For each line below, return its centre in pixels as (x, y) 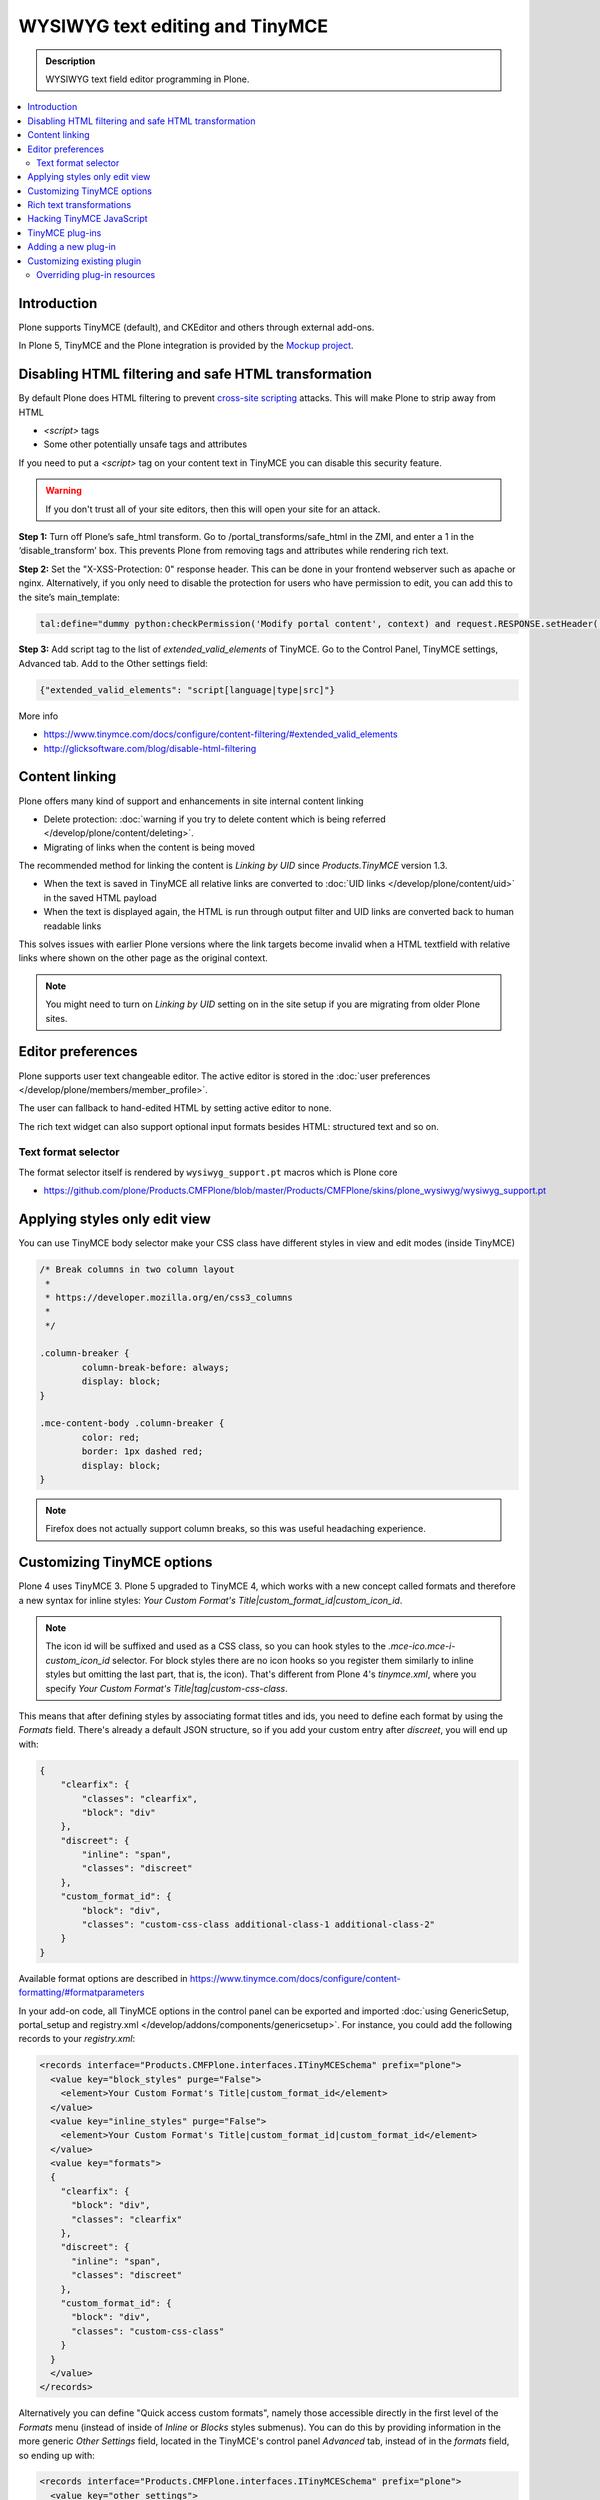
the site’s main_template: (69, 597)
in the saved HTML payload (100, 897)
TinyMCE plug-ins (64, 232)
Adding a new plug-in (72, 247)
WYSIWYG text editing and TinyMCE (173, 26)
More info (38, 716)
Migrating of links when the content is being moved (149, 847)
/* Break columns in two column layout (137, 1269)
